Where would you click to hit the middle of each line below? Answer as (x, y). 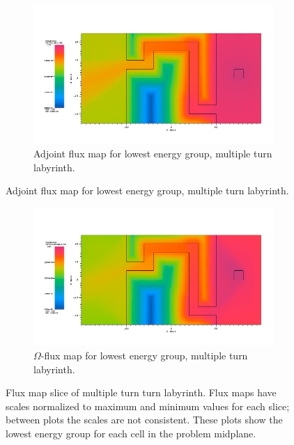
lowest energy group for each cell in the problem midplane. (131, 433)
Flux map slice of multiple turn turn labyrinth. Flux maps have (141, 392)
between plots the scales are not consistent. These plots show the (144, 420)
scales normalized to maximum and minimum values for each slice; (148, 406)
